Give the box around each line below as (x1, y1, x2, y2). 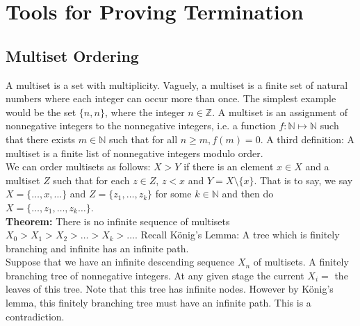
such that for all (108, 131, 178, 146)
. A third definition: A (260, 131, 355, 146)
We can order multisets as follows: (6, 159, 151, 174)
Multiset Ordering (6, 44, 139, 66)
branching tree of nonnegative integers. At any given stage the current (6, 268, 304, 282)
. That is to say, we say (254, 172, 353, 187)
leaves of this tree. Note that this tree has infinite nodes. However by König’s (6, 282, 334, 296)
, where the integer (104, 104, 185, 119)
